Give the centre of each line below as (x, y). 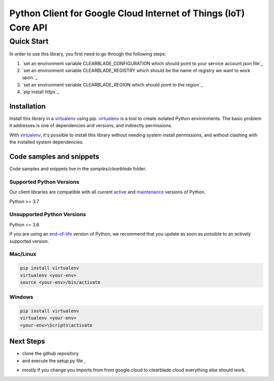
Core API (28, 27)
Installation (27, 106)
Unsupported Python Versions (48, 215)
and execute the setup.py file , (54, 361)
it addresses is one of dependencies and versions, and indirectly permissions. (91, 126)
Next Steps (27, 342)
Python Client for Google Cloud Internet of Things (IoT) (127, 13)
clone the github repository (50, 354)
